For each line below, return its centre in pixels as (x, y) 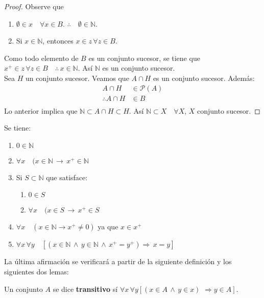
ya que (108, 227)
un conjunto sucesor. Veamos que (77, 78)
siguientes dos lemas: (37, 272)
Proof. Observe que (34, 6)
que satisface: (67, 177)
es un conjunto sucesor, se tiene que (144, 58)
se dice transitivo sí (85, 289)
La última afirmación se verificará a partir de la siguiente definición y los (118, 261)
